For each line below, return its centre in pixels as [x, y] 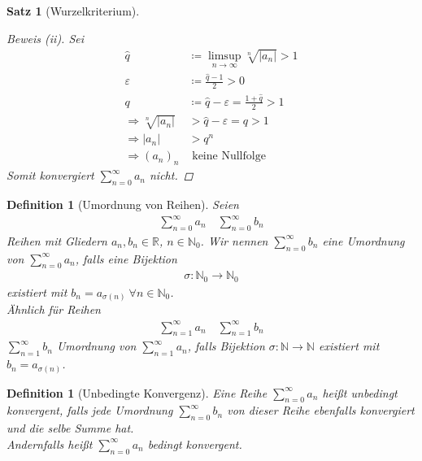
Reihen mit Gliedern [57, 240]
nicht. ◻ [171, 175]
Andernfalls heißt [50, 444]
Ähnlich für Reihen [54, 309]
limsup [224, 56]
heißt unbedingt [360, 392]
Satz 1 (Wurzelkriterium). [73, 11]
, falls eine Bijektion [126, 258]
